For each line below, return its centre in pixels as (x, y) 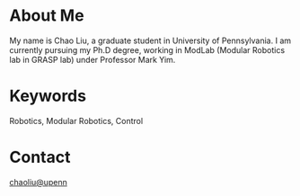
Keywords (48, 96)
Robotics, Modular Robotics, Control (76, 120)
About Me (47, 16)
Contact (40, 157)
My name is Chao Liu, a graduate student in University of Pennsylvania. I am (150, 40)
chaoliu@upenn (38, 182)
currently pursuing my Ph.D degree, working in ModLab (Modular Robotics (147, 49)
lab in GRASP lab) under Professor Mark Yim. (93, 59)
